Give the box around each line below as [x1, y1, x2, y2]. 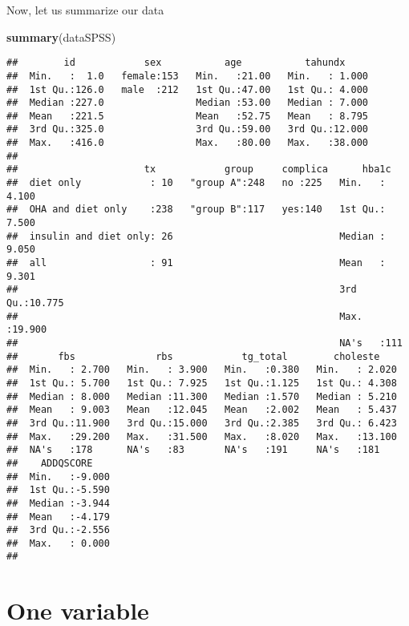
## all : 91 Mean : [6, 257, 386, 269]
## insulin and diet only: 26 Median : [6, 230, 386, 242]
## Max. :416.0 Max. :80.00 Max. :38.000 [6, 137, 369, 149]
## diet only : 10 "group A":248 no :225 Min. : [6, 177, 386, 189]
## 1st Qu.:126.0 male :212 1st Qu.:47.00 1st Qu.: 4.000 [6, 83, 369, 95]
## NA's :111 [6, 337, 403, 349]
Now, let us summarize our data [6, 2, 164, 18]
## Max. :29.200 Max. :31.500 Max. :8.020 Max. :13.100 [6, 430, 397, 442]
